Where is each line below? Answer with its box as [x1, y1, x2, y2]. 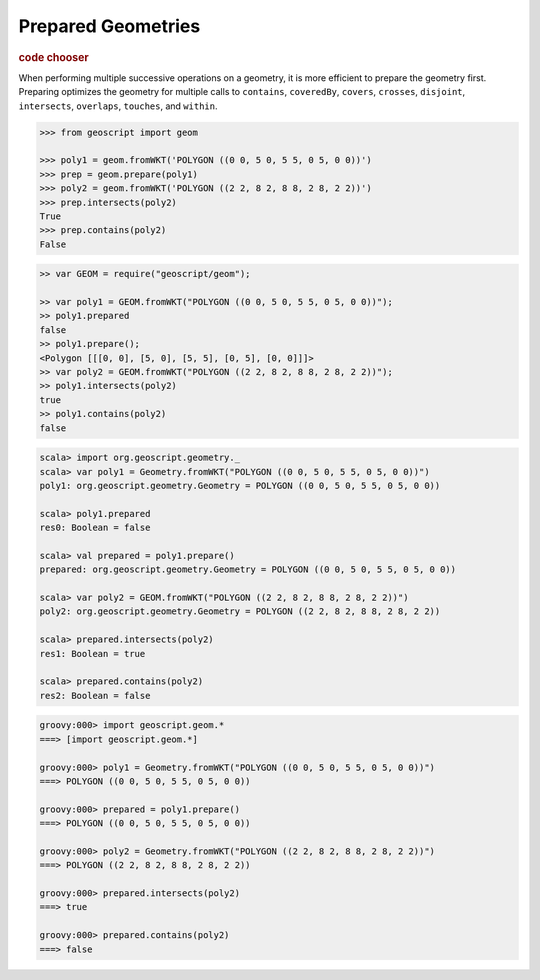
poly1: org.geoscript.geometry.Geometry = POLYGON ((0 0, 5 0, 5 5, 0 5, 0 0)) [39, 480, 441, 491]
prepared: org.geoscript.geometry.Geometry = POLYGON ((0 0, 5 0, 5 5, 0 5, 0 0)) [39, 564, 457, 575]
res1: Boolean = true [39, 648, 146, 659]
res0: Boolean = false [39, 522, 151, 534]
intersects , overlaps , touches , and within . [18, 100, 218, 112]
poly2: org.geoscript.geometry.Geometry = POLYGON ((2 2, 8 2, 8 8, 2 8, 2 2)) [39, 606, 441, 617]
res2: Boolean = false [39, 690, 151, 701]
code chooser [18, 50, 89, 64]
